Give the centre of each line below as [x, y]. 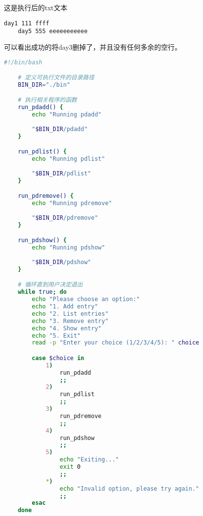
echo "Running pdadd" [67, 115]
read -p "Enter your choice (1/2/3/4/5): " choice [115, 343]
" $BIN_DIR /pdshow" [62, 262]
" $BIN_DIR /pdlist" [62, 173]
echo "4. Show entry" [67, 328]
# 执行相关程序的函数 [47, 100]
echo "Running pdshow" [68, 248]
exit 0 [70, 467]
